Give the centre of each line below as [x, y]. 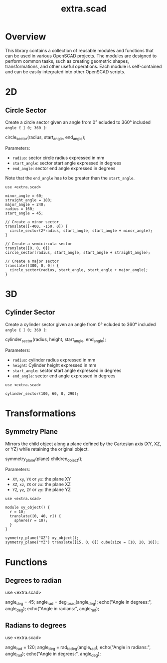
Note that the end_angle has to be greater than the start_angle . [70, 178]
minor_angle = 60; [24, 196]
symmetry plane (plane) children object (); [44, 459]
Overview [26, 37]
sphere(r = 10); [31, 521]
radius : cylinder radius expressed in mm [54, 360]
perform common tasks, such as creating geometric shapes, [67, 61]
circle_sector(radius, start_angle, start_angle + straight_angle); [78, 252]
